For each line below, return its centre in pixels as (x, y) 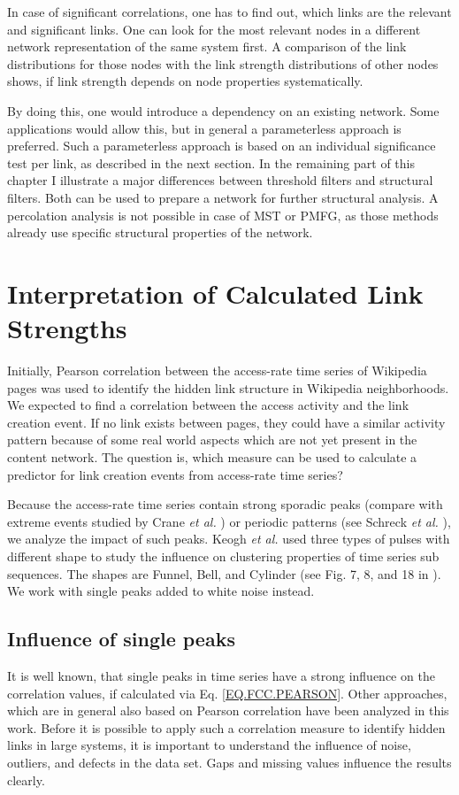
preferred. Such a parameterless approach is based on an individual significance (222, 146)
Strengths (67, 328)
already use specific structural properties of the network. (160, 232)
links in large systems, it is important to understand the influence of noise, (209, 745)
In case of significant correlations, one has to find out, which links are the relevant (229, 12)
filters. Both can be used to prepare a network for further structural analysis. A (223, 197)
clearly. (26, 780)
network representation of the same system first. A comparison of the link (207, 46)
